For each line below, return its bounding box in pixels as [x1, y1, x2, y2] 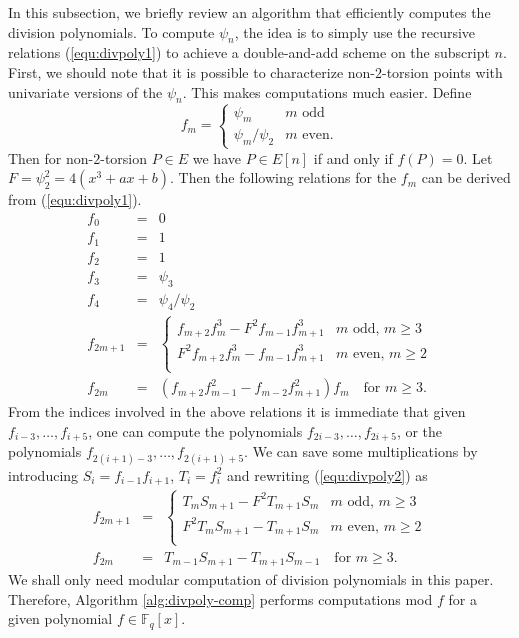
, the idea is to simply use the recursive [234, 21, 476, 42]
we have [192, 147, 241, 168]
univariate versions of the [8, 81, 163, 102]
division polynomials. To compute [8, 21, 215, 42]
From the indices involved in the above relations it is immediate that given [8, 401, 466, 422]
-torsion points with [382, 61, 503, 82]
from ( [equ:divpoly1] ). [8, 189, 142, 210]
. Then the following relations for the [170, 167, 397, 188]
